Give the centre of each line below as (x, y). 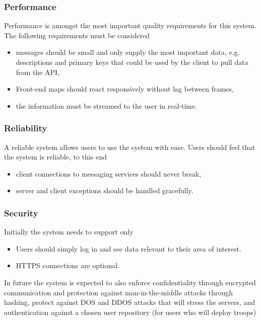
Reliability (26, 128)
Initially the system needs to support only (69, 232)
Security (21, 213)
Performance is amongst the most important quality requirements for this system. (130, 25)
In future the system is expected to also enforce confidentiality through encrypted (130, 282)
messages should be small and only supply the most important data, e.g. (128, 52)
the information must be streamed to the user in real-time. (107, 105)
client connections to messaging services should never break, (109, 173)
